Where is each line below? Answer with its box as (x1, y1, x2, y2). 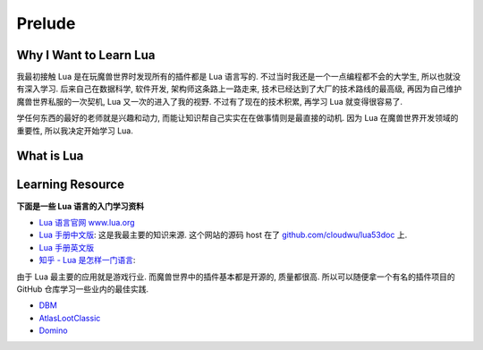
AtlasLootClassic (38, 312, 101, 323)
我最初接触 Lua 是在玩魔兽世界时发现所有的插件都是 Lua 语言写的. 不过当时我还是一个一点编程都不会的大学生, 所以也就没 (16, 72, 461, 82)
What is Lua (16, 149, 84, 164)
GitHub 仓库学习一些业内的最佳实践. (16, 283, 149, 295)
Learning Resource (16, 177, 125, 192)
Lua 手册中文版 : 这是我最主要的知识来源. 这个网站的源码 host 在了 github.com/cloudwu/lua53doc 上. (38, 229, 408, 241)
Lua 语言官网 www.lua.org (38, 217, 135, 227)
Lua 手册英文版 (38, 242, 94, 252)
